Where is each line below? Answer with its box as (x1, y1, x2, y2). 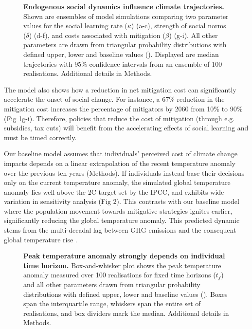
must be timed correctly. (4, 132, 77, 142)
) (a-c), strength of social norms (131, 20, 226, 31)
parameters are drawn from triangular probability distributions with (23, 39, 227, 50)
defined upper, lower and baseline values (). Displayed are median (23, 49, 219, 59)
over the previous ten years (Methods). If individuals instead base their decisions (4, 167, 245, 178)
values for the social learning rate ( (23, 20, 127, 31)
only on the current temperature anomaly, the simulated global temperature (4, 177, 231, 187)
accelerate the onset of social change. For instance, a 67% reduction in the (4, 94, 225, 104)
